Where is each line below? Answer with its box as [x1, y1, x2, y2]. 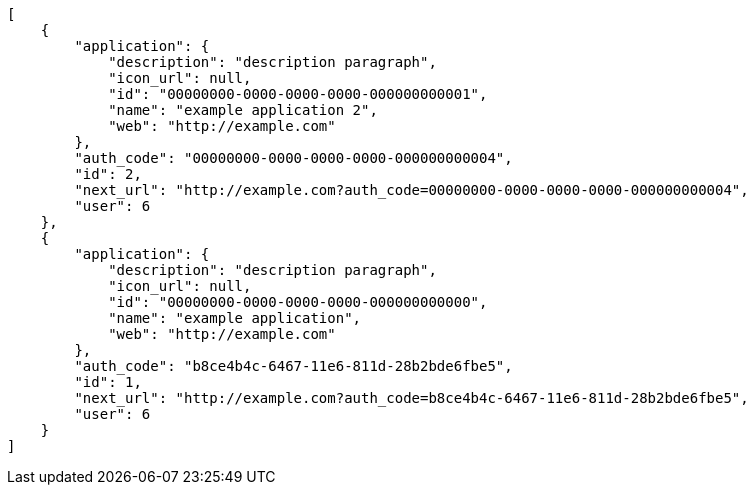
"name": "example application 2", [108, 102, 378, 118]
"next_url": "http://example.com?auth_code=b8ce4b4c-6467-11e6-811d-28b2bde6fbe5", [74, 390, 749, 406]
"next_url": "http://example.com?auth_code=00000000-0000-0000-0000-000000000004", [74, 182, 749, 198]
